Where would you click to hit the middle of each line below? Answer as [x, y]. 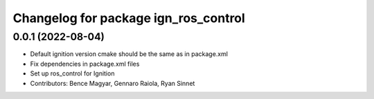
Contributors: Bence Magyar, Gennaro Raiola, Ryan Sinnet [113, 83]
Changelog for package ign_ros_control [129, 18]
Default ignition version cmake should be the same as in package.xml [129, 54]
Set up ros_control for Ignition [72, 73]
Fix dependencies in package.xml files [85, 64]
